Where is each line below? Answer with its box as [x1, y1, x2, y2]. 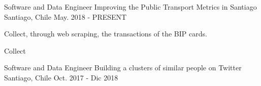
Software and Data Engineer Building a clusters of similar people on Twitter [4, 62, 242, 73]
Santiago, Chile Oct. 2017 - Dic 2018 [4, 72, 118, 82]
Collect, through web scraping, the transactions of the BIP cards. [4, 28, 207, 39]
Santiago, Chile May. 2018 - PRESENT [4, 11, 127, 22]
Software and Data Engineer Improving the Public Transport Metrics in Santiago [4, 2, 257, 12]
